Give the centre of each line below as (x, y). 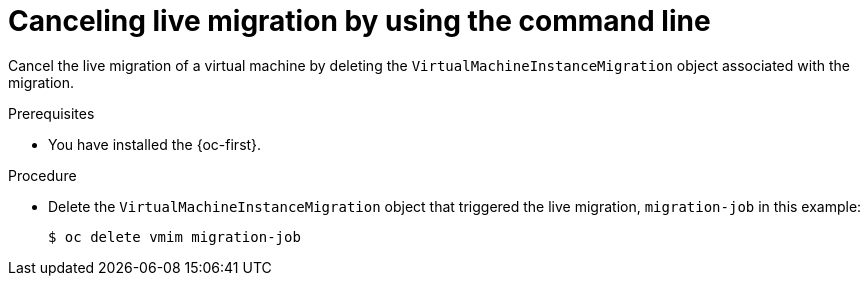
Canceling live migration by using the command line (359, 21)
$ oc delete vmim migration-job (174, 236)
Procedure (42, 175)
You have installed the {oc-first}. (155, 144)
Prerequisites (51, 113)
